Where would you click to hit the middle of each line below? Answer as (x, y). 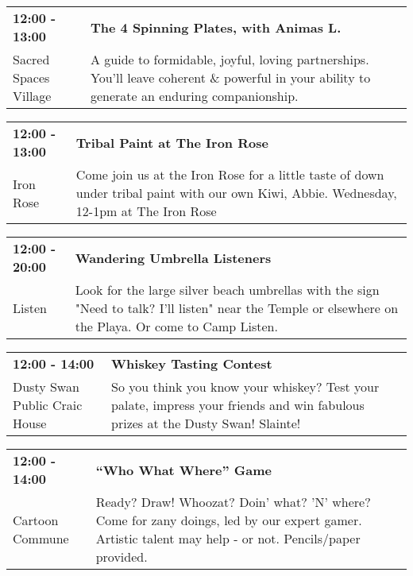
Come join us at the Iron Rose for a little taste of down (230, 174)
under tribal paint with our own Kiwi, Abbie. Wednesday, (236, 193)
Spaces (31, 77)
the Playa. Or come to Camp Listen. (176, 326)
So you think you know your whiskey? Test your (245, 387)
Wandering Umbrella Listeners (173, 257)
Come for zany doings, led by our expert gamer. (229, 520)
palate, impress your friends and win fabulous (238, 405)
